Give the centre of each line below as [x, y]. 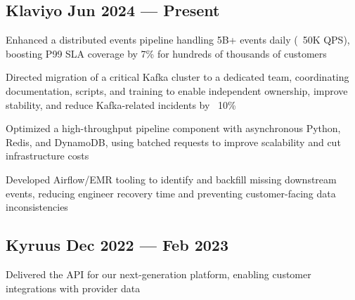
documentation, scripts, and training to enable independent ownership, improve [177, 90]
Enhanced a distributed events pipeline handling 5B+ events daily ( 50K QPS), [178, 40]
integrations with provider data [73, 288]
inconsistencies [37, 207]
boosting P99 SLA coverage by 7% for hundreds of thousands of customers [166, 53]
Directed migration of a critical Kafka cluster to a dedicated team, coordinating [177, 77]
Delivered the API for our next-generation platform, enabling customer [159, 274]
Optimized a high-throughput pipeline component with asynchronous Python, [173, 128]
